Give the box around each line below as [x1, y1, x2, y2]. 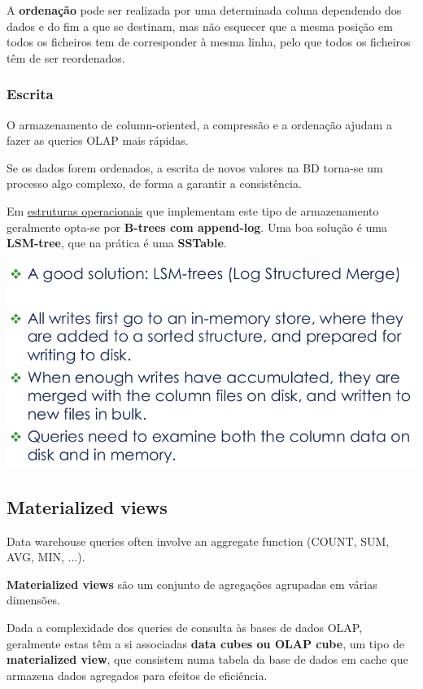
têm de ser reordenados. [7, 49, 125, 66]
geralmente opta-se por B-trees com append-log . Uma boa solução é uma [7, 218, 387, 235]
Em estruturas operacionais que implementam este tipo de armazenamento [7, 202, 379, 219]
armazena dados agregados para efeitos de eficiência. [7, 666, 268, 683]
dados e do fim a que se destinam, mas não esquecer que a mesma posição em [7, 17, 393, 34]
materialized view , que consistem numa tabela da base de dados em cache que [7, 651, 408, 668]
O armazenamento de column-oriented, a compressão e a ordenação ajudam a [7, 116, 392, 133]
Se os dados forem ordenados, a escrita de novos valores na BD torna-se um [7, 159, 383, 176]
